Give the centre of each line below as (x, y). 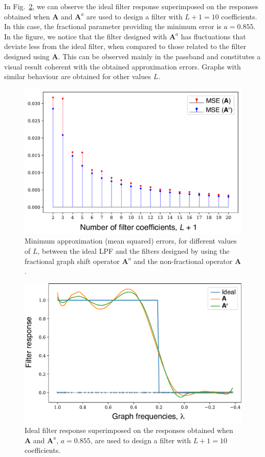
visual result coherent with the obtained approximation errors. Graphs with (123, 66)
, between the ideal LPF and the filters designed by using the (134, 250)
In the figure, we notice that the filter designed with (86, 36)
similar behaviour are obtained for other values (78, 76)
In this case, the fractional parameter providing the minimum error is (113, 26)
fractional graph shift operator (72, 261)
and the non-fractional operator (183, 261)
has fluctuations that (213, 36)
